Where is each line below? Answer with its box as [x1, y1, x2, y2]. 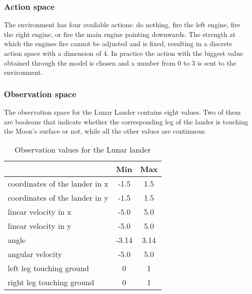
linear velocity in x [8, 206, 71, 217]
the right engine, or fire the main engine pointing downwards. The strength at [4, 29, 236, 39]
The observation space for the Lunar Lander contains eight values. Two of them [4, 107, 241, 117]
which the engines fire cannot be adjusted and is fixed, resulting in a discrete [4, 38, 233, 49]
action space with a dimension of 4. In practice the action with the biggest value [4, 48, 243, 58]
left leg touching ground [8, 262, 89, 274]
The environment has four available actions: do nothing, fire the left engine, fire [4, 19, 240, 30]
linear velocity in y [8, 220, 71, 231]
